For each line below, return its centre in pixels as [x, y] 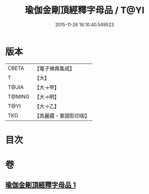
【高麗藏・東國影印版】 [62, 115]
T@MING [19, 96]
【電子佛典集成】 [55, 69]
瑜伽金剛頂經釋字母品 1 [41, 185]
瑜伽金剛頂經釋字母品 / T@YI [85, 10]
